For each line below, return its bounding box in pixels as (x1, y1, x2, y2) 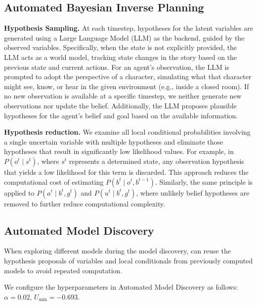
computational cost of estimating (4, 176, 104, 187)
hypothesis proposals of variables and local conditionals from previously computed (4, 255, 253, 265)
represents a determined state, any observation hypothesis (69, 155, 244, 166)
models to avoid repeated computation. (4, 265, 123, 275)
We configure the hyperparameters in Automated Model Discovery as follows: (4, 282, 238, 292)
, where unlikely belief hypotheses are (136, 187, 250, 198)
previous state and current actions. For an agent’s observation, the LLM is (4, 61, 229, 72)
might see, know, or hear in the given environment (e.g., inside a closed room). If (4, 81, 249, 91)
